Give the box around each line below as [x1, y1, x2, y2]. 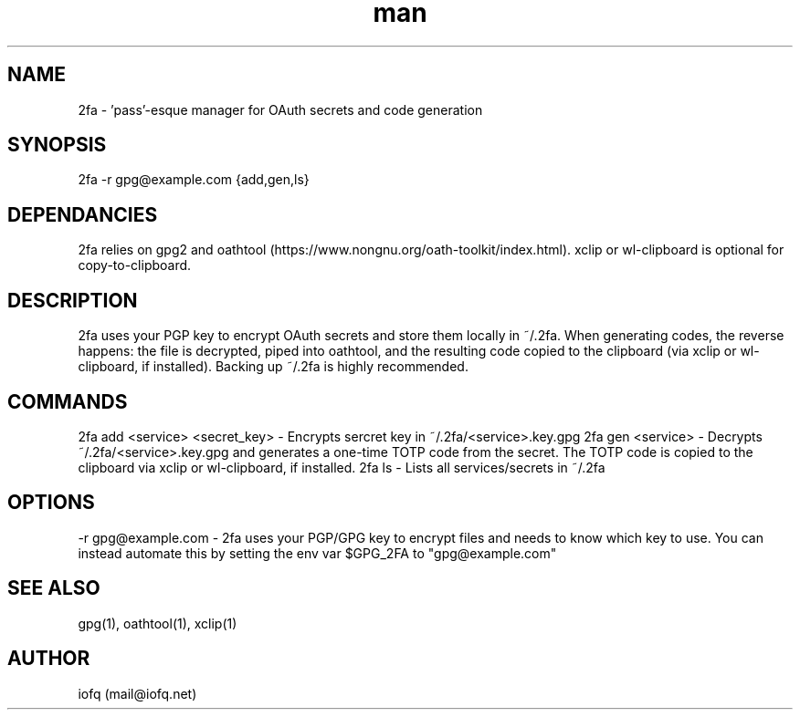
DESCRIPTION [7, 288, 138, 312]
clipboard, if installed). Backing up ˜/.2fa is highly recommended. [78, 358, 468, 375]
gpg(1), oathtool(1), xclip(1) [78, 615, 237, 631]
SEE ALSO [7, 577, 100, 600]
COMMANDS [7, 390, 128, 413]
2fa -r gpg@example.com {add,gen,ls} [78, 171, 310, 188]
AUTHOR [7, 647, 90, 670]
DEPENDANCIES [7, 203, 158, 226]
